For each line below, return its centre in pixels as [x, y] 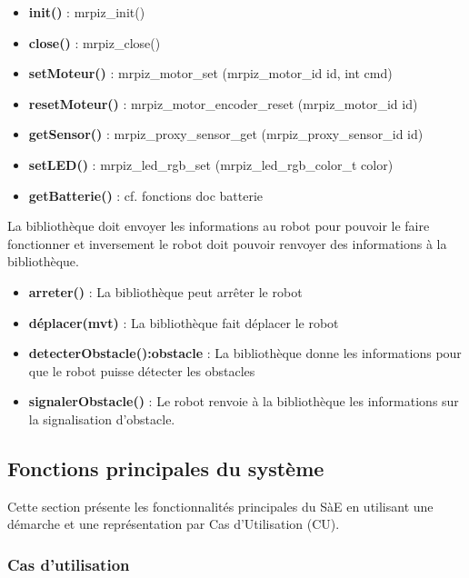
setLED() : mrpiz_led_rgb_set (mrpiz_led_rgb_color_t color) [211, 164]
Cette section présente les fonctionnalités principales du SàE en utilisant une [220, 506]
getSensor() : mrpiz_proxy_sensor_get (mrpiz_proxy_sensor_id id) [226, 134]
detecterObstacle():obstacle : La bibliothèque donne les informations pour [245, 353]
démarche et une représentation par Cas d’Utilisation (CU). [174, 524]
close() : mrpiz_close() [95, 42]
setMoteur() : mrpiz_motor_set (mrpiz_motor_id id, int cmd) [210, 73]
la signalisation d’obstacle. [102, 419]
